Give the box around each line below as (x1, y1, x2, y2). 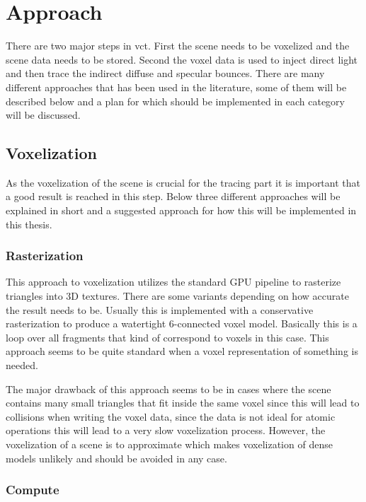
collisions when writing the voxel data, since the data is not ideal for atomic (6, 409, 336, 424)
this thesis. (6, 216, 52, 231)
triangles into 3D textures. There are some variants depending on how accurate (6, 288, 349, 303)
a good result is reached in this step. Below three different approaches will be (6, 189, 341, 204)
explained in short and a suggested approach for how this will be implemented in (6, 203, 357, 218)
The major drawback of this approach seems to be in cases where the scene (6, 381, 331, 396)
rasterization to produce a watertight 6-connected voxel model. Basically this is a (6, 316, 358, 331)
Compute (6, 481, 59, 498)
